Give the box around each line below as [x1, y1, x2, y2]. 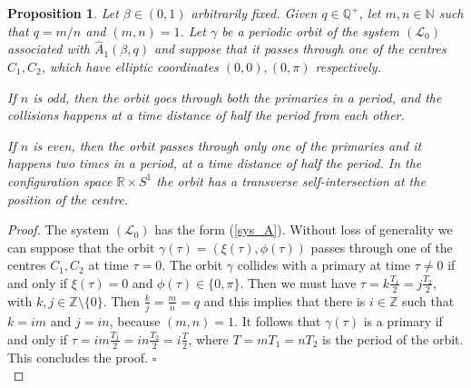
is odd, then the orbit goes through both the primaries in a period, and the [33, 87, 442, 106]
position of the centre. [7, 189, 128, 208]
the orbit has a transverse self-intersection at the [156, 171, 426, 190]
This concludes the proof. [7, 347, 148, 366]
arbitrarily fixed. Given [191, 4, 318, 22]
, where [188, 329, 229, 348]
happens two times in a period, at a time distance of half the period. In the [7, 154, 422, 173]
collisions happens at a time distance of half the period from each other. [7, 105, 405, 124]
